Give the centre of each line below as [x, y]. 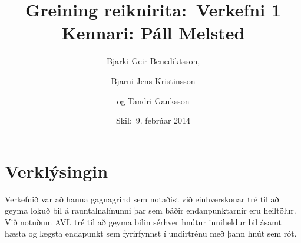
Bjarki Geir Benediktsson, [153, 61]
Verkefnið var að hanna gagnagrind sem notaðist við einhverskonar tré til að [142, 199]
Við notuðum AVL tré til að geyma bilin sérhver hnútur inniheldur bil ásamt [143, 222]
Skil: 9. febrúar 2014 [153, 120]
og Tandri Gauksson [153, 100]
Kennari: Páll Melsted [153, 33]
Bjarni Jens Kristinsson [153, 80]
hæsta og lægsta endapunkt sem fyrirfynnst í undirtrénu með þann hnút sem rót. [151, 233]
